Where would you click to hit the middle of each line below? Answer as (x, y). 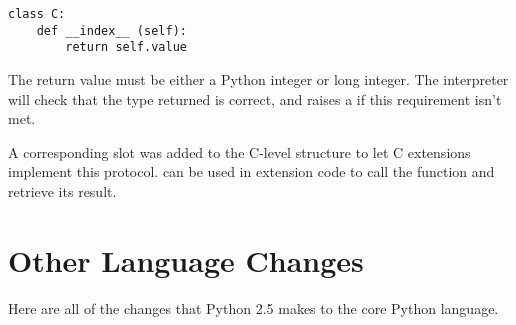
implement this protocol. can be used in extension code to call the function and (251, 171)
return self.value (126, 47)
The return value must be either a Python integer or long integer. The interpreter (258, 78)
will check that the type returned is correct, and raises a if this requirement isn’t (255, 98)
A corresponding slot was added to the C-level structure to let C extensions (239, 151)
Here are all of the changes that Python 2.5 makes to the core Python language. (253, 307)
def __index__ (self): (111, 30)
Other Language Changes (186, 259)
